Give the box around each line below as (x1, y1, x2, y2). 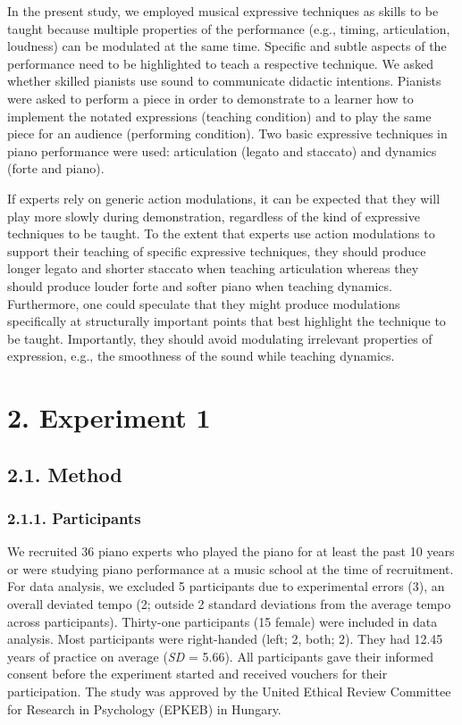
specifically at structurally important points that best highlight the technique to (7, 312, 446, 330)
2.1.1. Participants (7, 506, 141, 529)
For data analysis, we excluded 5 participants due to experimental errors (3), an (7, 577, 445, 596)
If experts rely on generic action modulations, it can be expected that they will (7, 188, 441, 207)
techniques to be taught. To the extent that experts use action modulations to (7, 224, 435, 243)
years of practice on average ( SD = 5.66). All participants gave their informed (7, 646, 433, 665)
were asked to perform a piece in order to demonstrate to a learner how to (7, 88, 414, 107)
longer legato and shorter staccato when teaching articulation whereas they (7, 259, 419, 278)
